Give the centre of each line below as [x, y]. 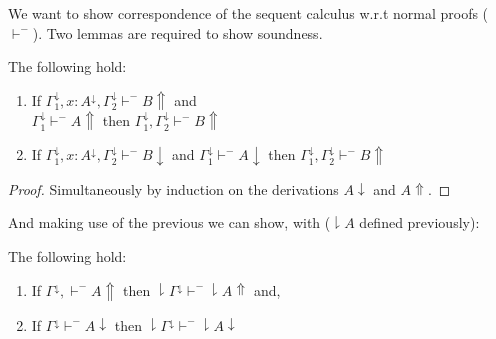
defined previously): [419, 222]
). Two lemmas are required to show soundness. [177, 32]
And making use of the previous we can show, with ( [169, 222]
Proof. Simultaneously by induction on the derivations [173, 188]
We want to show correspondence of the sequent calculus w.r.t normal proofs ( [248, 13]
